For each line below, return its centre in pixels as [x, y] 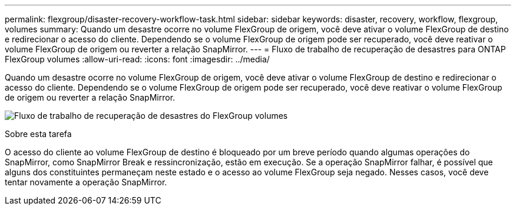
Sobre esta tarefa [38, 134]
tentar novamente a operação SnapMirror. [86, 182]
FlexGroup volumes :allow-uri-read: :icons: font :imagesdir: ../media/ [137, 59]
